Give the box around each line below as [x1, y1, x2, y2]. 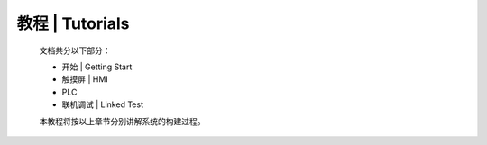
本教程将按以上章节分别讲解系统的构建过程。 [39, 115, 206, 126]
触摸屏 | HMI [61, 74, 108, 85]
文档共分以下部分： [39, 45, 111, 56]
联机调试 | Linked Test [61, 99, 144, 110]
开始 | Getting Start [61, 61, 133, 72]
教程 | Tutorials [16, 14, 130, 33]
